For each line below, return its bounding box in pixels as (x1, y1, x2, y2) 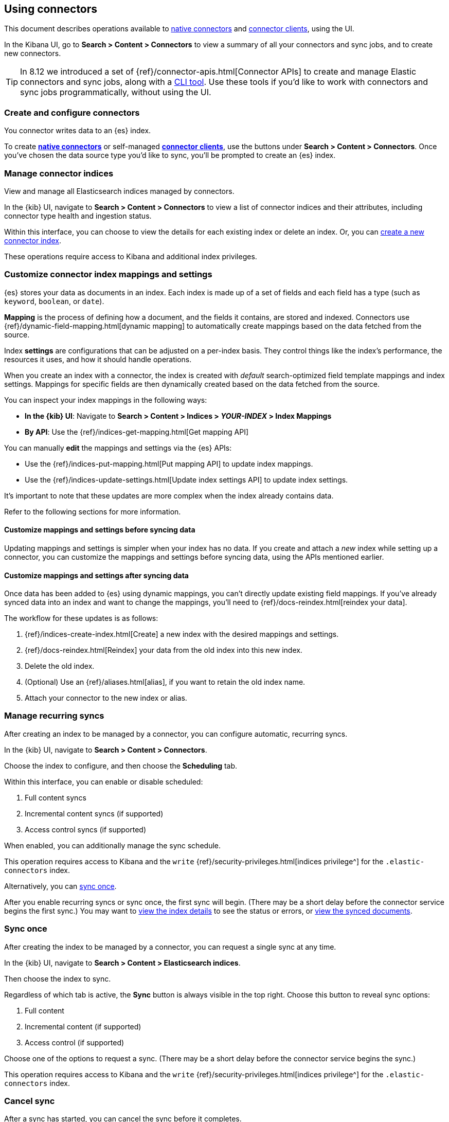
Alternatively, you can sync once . (4, 881, 117, 891)
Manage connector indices (4, 168, 114, 179)
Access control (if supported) (25, 1038, 124, 1047)
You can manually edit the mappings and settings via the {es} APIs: (4, 443, 232, 452)
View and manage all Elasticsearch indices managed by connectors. (4, 186, 235, 195)
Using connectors (4, 3, 98, 15)
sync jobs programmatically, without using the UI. (20, 87, 211, 98)
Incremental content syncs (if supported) (25, 809, 164, 818)
